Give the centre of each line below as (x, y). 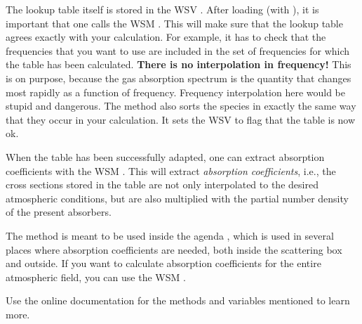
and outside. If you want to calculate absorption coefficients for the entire (163, 263)
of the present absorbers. (59, 212)
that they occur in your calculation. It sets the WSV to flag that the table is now (181, 119)
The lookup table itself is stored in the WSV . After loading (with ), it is (162, 9)
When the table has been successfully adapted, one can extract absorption (165, 156)
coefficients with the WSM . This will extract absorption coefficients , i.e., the (171, 170)
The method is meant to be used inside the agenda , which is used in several (170, 235)
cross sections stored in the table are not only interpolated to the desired (162, 184)
